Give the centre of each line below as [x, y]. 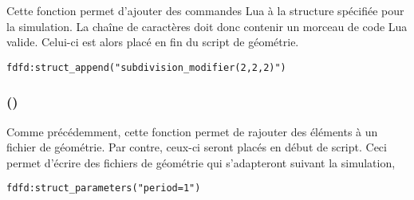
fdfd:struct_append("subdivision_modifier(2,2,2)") [146, 67]
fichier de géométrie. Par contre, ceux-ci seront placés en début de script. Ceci [197, 147]
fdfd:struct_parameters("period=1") [104, 188]
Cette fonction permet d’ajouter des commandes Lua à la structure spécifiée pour [205, 10]
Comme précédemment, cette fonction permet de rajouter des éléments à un [192, 131]
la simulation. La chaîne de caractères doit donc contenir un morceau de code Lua [207, 26]
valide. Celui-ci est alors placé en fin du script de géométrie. [153, 42]
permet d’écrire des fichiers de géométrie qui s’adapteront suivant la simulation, [201, 162]
